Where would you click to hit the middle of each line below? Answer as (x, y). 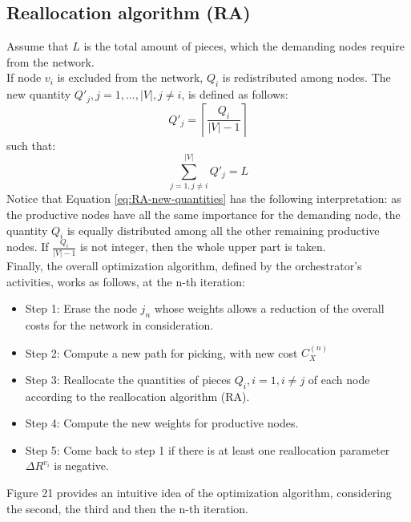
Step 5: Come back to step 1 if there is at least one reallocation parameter (208, 449)
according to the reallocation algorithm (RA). (137, 396)
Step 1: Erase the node (81, 308)
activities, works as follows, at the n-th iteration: (126, 281)
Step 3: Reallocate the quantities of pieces (128, 379)
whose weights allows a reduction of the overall (269, 308)
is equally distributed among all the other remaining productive (223, 230)
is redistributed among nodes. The (306, 77)
